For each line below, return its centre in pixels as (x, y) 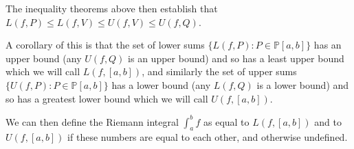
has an (328, 45)
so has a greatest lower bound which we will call (107, 98)
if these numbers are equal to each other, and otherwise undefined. (208, 137)
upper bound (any (44, 58)
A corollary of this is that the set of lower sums (105, 45)
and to (328, 121)
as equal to (226, 121)
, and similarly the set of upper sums (219, 71)
